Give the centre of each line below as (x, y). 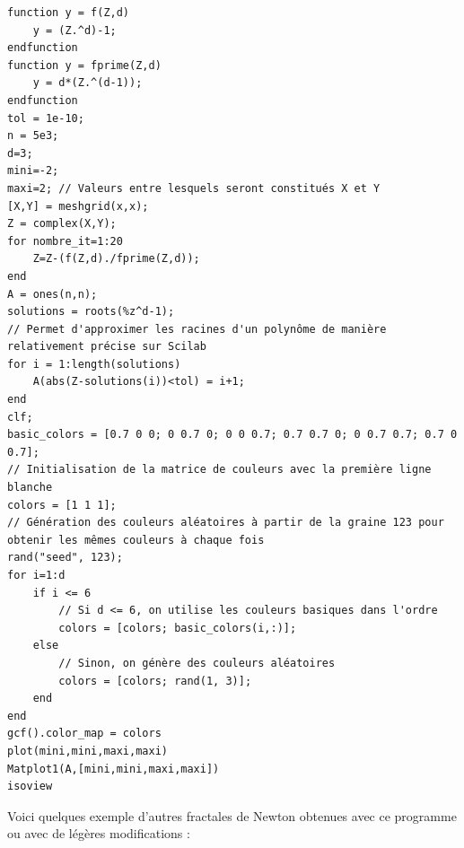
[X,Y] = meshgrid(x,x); (78, 206)
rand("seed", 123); (65, 558)
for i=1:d (36, 575)
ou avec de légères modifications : (99, 833)
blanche (30, 488)
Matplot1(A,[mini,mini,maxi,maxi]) (114, 769)
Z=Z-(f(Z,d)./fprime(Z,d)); (116, 259)
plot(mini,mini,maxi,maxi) (88, 751)
